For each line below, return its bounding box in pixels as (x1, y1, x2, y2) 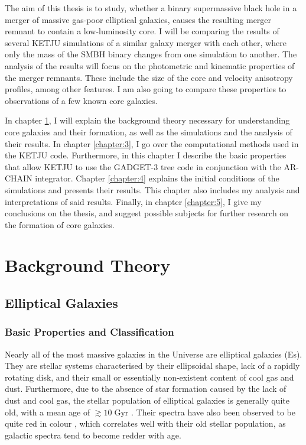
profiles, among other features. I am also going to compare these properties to (5, 83, 287, 95)
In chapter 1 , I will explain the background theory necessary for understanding (5, 114, 290, 126)
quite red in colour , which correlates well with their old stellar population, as (5, 417, 286, 430)
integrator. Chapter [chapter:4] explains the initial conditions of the (35, 172, 279, 184)
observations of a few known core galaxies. (5, 94, 158, 106)
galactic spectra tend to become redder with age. (5, 428, 181, 441)
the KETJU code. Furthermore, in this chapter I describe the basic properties (5, 149, 287, 161)
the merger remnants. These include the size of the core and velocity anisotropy (5, 71, 293, 83)
